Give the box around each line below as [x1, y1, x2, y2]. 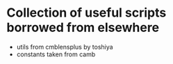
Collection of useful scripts [6, 5, 167, 21]
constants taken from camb [16, 50, 96, 58]
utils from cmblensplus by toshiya [16, 42, 113, 51]
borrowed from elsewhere [6, 19, 160, 35]
